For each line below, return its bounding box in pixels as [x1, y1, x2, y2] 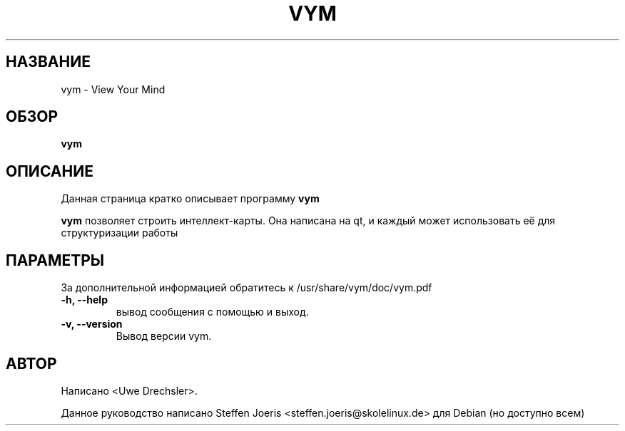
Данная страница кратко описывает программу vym [61, 192, 320, 205]
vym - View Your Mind [61, 83, 166, 95]
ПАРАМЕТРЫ [6, 251, 105, 269]
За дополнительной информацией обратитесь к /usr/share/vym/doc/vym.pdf [61, 281, 432, 294]
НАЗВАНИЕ [6, 53, 91, 71]
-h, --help [61, 294, 108, 306]
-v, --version [61, 318, 123, 331]
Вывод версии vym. [116, 330, 212, 343]
